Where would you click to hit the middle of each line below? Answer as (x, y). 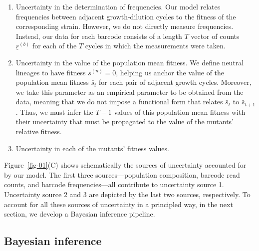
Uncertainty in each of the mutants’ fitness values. (92, 148)
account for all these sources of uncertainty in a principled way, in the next (119, 204)
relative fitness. (39, 131)
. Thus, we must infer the (54, 112)
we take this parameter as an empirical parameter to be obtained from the (129, 92)
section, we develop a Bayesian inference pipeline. (80, 214)
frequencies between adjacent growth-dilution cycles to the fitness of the (126, 16)
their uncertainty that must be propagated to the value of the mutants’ (125, 122)
